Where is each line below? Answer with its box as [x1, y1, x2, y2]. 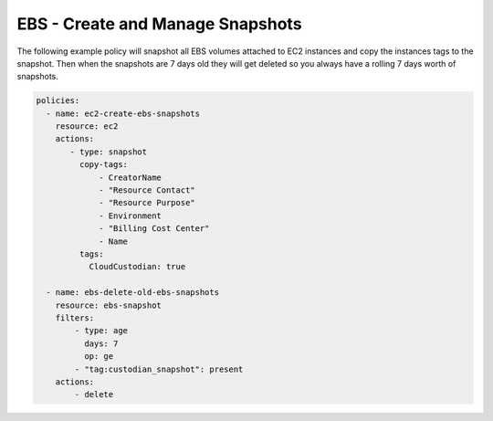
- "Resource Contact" [99, 185, 195, 195]
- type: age [74, 325, 128, 336]
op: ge [83, 352, 114, 362]
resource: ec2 [55, 121, 119, 132]
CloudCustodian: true [89, 261, 186, 272]
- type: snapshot [69, 146, 148, 157]
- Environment [99, 210, 162, 221]
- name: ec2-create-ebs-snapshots [46, 108, 201, 119]
